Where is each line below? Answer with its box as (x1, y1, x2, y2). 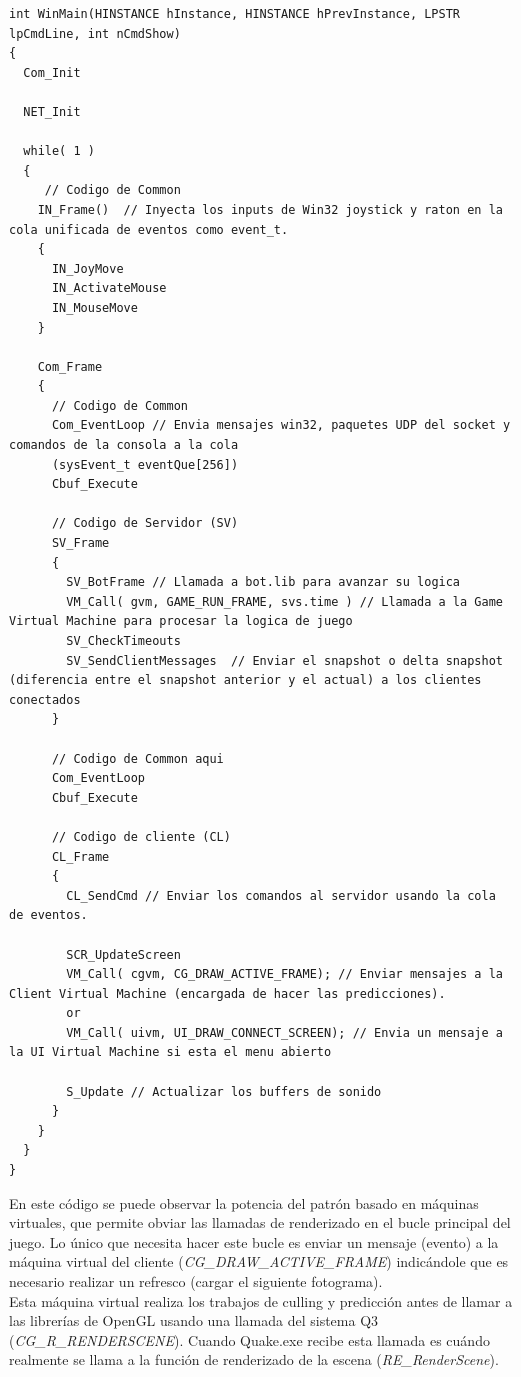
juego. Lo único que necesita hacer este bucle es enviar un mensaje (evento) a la (9, 1231, 499, 1252)
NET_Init (23, 104, 81, 119)
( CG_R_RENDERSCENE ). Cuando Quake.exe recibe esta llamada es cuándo (9, 1329, 490, 1350)
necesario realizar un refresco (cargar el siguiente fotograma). (9, 1271, 383, 1291)
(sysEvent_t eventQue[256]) (51, 457, 239, 472)
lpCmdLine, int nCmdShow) (9, 26, 181, 41)
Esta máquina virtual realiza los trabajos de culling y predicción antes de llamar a (9, 1290, 513, 1311)
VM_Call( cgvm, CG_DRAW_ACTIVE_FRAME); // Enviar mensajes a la (66, 967, 503, 982)
